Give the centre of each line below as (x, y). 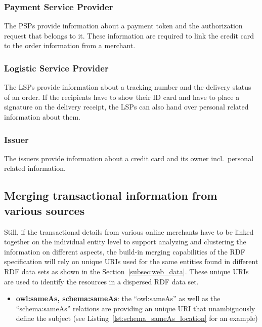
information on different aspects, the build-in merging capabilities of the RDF (125, 251)
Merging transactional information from (111, 195)
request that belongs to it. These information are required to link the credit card (129, 35)
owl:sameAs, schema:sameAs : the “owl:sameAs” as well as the (118, 298)
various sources (45, 210)
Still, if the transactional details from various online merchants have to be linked (129, 231)
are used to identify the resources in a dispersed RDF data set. (101, 281)
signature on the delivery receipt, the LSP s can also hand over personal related (126, 107)
